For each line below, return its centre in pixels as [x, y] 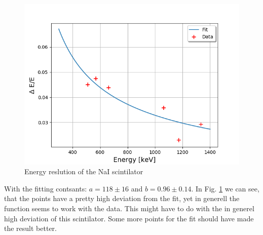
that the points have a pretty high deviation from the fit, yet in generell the [122, 198]
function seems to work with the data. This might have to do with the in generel [129, 208]
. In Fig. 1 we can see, [225, 188]
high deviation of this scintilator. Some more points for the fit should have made [129, 218]
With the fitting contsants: [46, 188]
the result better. [30, 228]
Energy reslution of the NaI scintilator [84, 171]
